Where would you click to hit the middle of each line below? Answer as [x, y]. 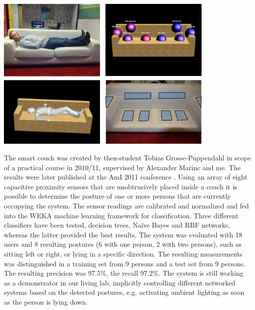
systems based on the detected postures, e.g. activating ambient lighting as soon [124, 292]
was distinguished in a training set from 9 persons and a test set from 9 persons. [125, 263]
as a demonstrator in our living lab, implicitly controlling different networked [120, 282]
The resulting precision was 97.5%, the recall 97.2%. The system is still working [124, 273]
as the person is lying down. [46, 301]
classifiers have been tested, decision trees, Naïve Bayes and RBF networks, [117, 225]
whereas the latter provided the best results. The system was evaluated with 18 [123, 234]
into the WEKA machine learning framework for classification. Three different [121, 215]
